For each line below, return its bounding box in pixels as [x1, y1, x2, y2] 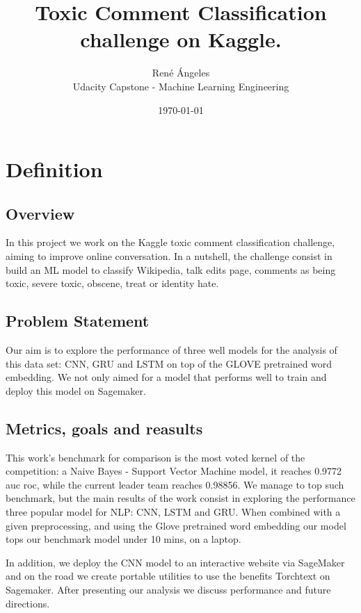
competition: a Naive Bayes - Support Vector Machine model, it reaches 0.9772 [6, 464, 342, 478]
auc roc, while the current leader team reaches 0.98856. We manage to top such [6, 477, 344, 491]
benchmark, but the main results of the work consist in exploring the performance [6, 491, 355, 505]
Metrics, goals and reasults [6, 417, 203, 439]
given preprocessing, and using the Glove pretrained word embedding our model [6, 518, 346, 532]
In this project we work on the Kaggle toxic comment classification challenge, [6, 235, 335, 250]
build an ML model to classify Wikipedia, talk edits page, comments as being [6, 262, 336, 277]
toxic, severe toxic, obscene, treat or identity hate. [6, 276, 219, 291]
